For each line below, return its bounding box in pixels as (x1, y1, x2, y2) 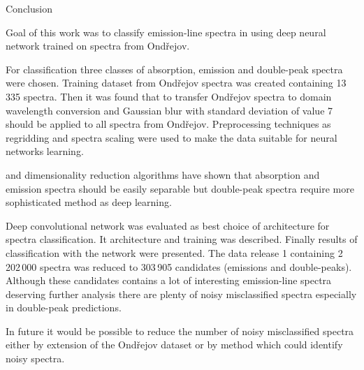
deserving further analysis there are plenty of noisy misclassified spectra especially (6, 286, 357, 301)
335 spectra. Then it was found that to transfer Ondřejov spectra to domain (6, 89, 332, 103)
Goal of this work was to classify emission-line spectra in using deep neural (6, 24, 326, 39)
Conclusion (6, 1, 52, 15)
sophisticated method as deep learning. (6, 195, 172, 209)
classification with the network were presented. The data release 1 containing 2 (6, 245, 343, 260)
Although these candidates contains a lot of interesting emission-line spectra (6, 273, 332, 288)
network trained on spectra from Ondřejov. (6, 38, 190, 53)
